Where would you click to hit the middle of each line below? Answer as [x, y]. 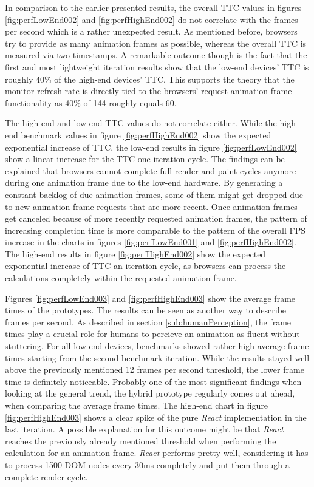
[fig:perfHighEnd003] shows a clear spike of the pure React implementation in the [156, 417]
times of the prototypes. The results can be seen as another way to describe [146, 310]
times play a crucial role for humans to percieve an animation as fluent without [152, 334]
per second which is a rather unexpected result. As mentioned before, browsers [151, 31]
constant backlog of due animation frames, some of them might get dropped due [154, 194]
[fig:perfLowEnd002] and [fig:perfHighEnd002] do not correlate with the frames [152, 19]
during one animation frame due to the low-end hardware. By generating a [144, 182]
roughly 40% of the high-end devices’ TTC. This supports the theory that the [150, 79]
